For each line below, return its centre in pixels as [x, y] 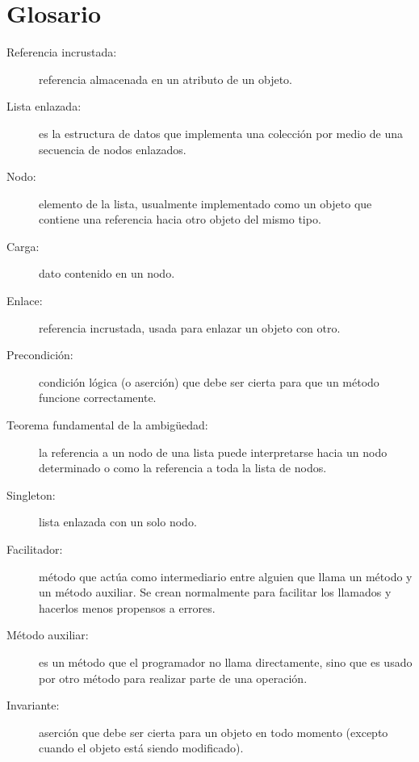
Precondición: [40, 355]
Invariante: [33, 705]
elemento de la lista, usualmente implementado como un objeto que [205, 203]
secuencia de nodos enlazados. [113, 149]
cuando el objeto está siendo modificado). [141, 748]
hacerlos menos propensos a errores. [127, 607]
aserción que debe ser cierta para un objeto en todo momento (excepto [214, 732]
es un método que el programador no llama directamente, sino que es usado [226, 662]
